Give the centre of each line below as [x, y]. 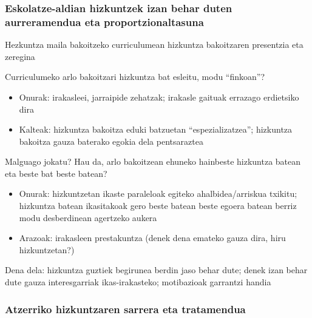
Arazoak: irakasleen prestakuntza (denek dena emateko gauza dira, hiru [152, 238]
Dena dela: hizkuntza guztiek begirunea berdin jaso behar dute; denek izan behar [156, 270]
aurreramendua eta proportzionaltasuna [104, 22]
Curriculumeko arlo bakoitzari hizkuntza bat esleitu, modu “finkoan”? [135, 77]
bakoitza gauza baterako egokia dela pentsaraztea [111, 141]
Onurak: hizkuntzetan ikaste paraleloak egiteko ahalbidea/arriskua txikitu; [158, 194]
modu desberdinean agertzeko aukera [88, 217]
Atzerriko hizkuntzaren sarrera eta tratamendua [125, 309]
